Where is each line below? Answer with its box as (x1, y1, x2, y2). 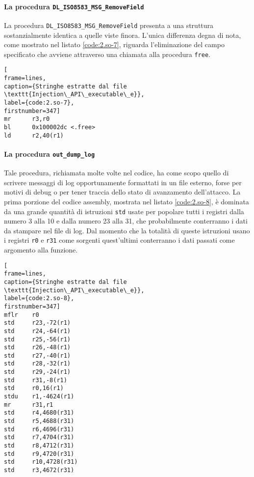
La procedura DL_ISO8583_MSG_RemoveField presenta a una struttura (4, 20, 214, 30)
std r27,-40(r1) (4, 352, 71, 359)
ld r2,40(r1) (4, 132, 64, 139)
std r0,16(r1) (4, 385, 64, 392)
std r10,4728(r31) (4, 458, 78, 466)
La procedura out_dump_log (4, 148, 95, 159)
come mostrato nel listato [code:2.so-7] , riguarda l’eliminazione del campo (4, 39, 225, 50)
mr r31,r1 (4, 401, 53, 408)
